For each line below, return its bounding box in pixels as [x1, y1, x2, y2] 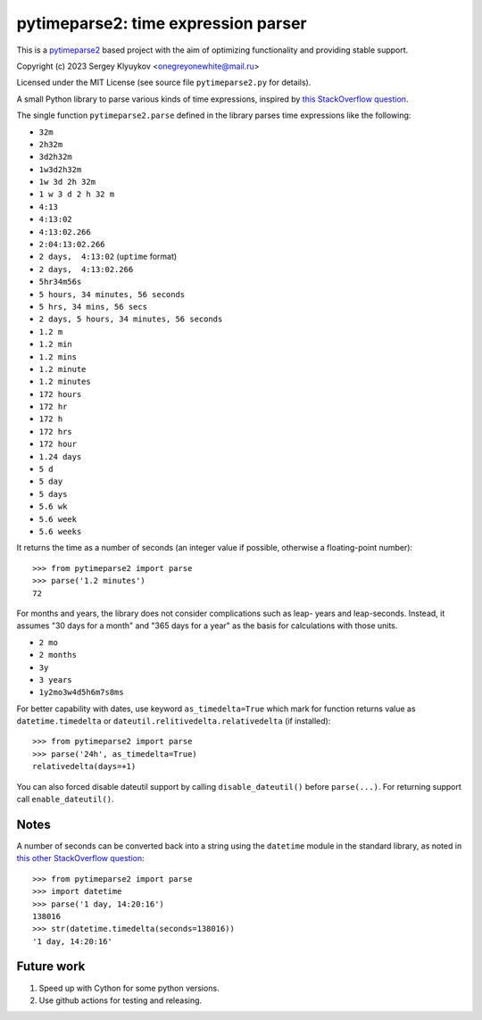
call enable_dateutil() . [16, 794, 115, 805]
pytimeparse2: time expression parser [16, 13, 307, 33]
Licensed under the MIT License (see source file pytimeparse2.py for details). [16, 77, 312, 88]
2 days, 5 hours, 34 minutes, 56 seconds [38, 314, 223, 325]
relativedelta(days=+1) [32, 761, 137, 772]
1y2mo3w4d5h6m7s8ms [38, 687, 124, 698]
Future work [16, 959, 86, 974]
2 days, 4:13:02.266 [38, 264, 134, 274]
